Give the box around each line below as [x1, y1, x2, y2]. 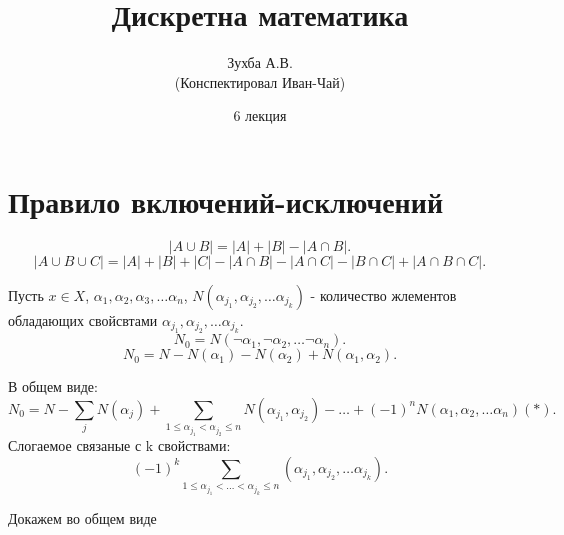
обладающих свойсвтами [8, 309, 158, 330]
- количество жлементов [310, 284, 457, 305]
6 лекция [233, 105, 287, 126]
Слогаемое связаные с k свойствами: [8, 435, 231, 456]
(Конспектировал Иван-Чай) [174, 71, 346, 92]
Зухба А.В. [227, 52, 293, 73]
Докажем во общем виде [8, 508, 157, 529]
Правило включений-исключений [8, 180, 444, 221]
